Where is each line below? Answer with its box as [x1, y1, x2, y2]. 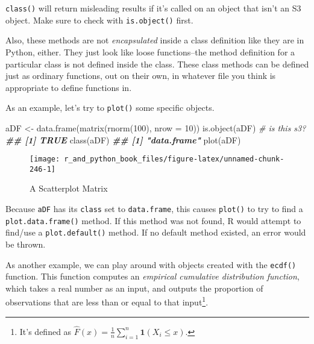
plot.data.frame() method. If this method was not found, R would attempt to [5, 214, 301, 227]
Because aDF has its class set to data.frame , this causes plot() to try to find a [5, 202, 303, 215]
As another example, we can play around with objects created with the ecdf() [5, 258, 297, 271]
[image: [30, 155, 60, 164]
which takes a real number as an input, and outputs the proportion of [5, 281, 263, 294]
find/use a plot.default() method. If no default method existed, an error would [5, 226, 306, 239]
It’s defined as [19, 325, 72, 337]
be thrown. [5, 238, 46, 250]
